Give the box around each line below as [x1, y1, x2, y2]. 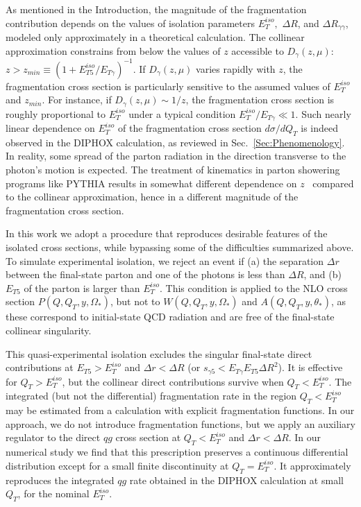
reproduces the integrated [6, 472, 115, 487]
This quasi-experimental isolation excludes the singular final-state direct [6, 346, 312, 361]
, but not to [110, 294, 160, 309]
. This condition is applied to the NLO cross [160, 280, 348, 295]
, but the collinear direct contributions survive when [62, 374, 284, 388]
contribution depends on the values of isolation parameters [6, 15, 255, 30]
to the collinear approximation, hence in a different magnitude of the [6, 189, 299, 204]
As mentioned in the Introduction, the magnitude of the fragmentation [6, 2, 307, 16]
